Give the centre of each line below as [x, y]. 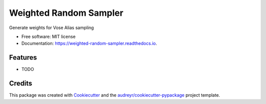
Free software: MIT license [49, 36]
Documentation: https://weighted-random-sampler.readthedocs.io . [89, 43]
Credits [21, 84]
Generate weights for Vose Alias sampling [51, 28]
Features [23, 57]
